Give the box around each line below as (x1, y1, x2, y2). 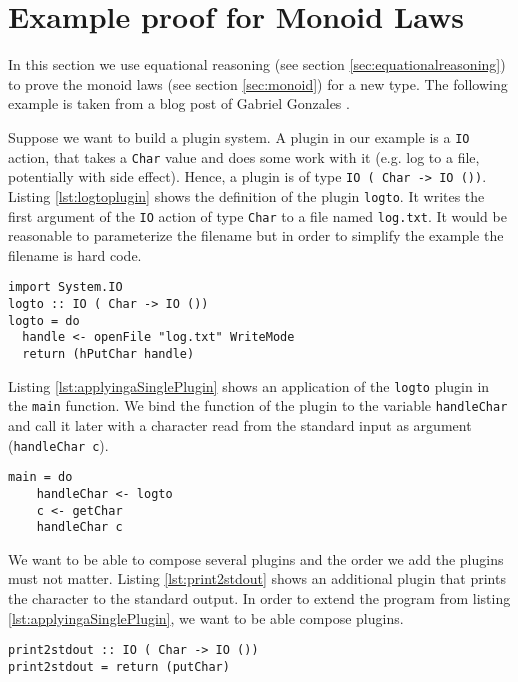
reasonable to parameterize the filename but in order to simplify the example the (8, 225, 504, 246)
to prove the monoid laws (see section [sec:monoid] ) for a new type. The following (8, 73, 508, 94)
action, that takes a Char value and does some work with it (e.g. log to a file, (8, 146, 480, 167)
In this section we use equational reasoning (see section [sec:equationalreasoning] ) (8, 54, 506, 75)
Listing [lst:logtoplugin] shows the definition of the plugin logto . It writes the (8, 185, 485, 206)
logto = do (8, 313, 80, 328)
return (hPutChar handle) (22, 347, 195, 361)
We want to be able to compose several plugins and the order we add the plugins (8, 548, 504, 569)
